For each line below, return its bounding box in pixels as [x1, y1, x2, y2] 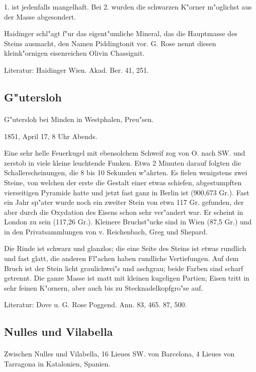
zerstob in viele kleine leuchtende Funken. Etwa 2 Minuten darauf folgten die [4, 157, 241, 168]
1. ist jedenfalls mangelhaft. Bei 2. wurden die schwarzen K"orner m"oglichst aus [4, 2, 252, 12]
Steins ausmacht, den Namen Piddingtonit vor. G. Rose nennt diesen [4, 38, 216, 48]
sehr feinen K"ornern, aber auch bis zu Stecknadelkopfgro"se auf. [4, 282, 203, 293]
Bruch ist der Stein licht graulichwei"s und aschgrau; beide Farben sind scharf [4, 263, 243, 273]
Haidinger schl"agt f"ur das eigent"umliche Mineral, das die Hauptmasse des [4, 28, 237, 39]
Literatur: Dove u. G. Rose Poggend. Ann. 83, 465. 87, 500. [4, 299, 187, 310]
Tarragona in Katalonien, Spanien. [4, 358, 111, 368]
